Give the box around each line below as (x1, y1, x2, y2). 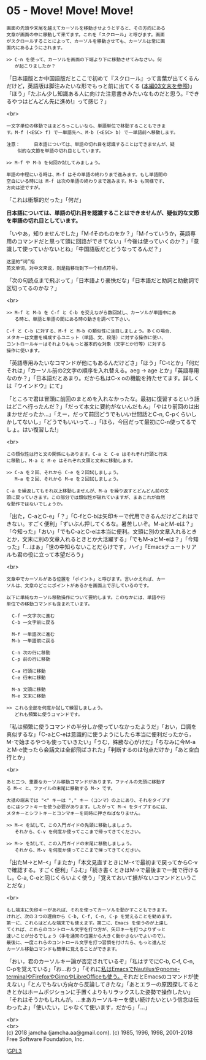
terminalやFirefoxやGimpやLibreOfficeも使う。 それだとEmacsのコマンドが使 (6, 973, 199, 980)
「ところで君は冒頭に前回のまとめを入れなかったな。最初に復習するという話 (6, 395, 200, 402)
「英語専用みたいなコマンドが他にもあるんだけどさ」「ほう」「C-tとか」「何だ (6, 359, 200, 366)
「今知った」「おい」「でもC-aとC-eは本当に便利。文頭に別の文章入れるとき (6, 528, 197, 535)
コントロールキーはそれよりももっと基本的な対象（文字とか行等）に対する (6, 341, 166, 347)
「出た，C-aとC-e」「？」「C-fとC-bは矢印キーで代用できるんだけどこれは (6, 512, 193, 520)
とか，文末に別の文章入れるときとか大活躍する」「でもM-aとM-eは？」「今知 (6, 535, 199, 543)
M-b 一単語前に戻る (12, 637, 55, 644)
